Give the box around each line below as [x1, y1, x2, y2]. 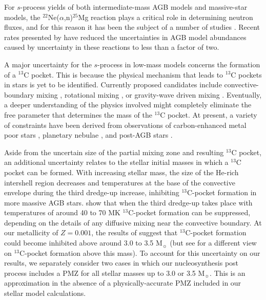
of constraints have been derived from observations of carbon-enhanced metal [4, 119, 247, 130]
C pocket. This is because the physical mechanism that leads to [24, 69, 223, 80]
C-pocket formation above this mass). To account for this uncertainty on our [19, 247, 260, 258]
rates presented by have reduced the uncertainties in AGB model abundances [4, 31, 247, 42]
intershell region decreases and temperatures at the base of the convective [4, 177, 235, 188]
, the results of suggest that [91, 227, 178, 238]
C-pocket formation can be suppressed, [128, 207, 251, 218]
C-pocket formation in [187, 187, 257, 198]
